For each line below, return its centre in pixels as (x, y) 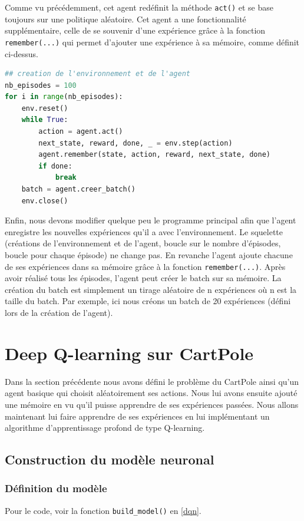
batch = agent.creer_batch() (78, 189)
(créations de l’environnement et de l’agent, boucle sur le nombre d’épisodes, (143, 243)
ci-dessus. (22, 53)
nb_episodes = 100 (41, 85)
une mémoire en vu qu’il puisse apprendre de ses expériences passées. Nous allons (152, 404)
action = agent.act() (81, 132)
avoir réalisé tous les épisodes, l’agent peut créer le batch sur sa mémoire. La (143, 278)
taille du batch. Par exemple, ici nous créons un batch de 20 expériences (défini (148, 301)
